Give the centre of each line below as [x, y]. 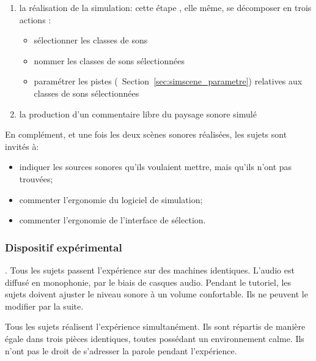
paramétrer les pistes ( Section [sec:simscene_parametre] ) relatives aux [168, 81]
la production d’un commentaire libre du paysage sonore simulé [138, 114]
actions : [35, 19]
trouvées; [36, 178]
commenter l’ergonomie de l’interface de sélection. [112, 220]
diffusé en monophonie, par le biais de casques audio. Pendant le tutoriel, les [148, 282]
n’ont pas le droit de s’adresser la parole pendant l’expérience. [121, 350]
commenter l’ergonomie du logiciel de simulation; [111, 199]
